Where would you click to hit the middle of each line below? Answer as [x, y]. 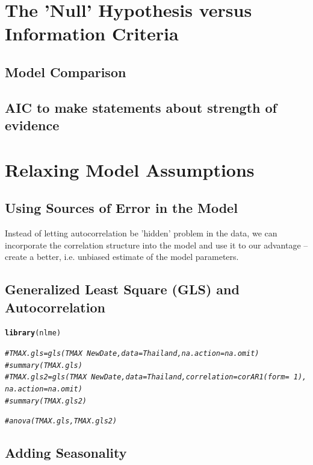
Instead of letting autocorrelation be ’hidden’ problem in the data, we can [141, 233]
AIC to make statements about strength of [141, 107]
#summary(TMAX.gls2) [46, 401]
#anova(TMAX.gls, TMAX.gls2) [61, 421]
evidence [32, 125]
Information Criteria [92, 33]
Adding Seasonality [66, 453]
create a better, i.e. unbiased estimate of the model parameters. [122, 257]
